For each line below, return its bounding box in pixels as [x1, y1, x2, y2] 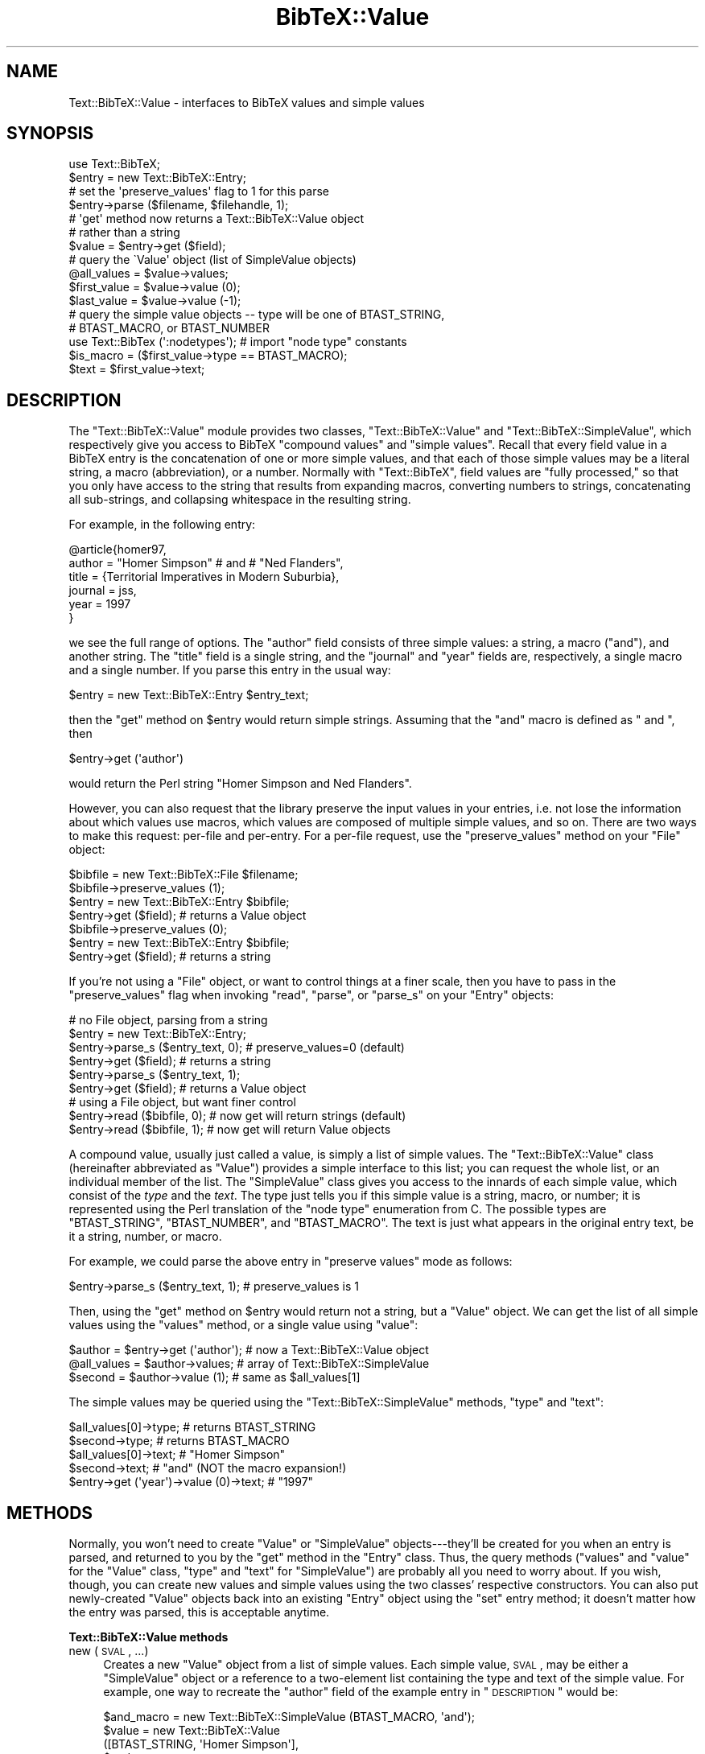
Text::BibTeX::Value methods [68, 1630, 229, 1645]
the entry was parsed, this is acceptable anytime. [68, 1605, 330, 1620]
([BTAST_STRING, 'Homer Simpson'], [103, 1737, 299, 1752]
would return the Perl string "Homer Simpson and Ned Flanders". [68, 776, 412, 791]
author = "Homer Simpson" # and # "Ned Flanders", [68, 556, 344, 570]
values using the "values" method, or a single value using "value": [68, 1318, 418, 1332]
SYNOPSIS [6, 123, 94, 144]
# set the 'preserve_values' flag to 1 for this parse [68, 184, 329, 199]
